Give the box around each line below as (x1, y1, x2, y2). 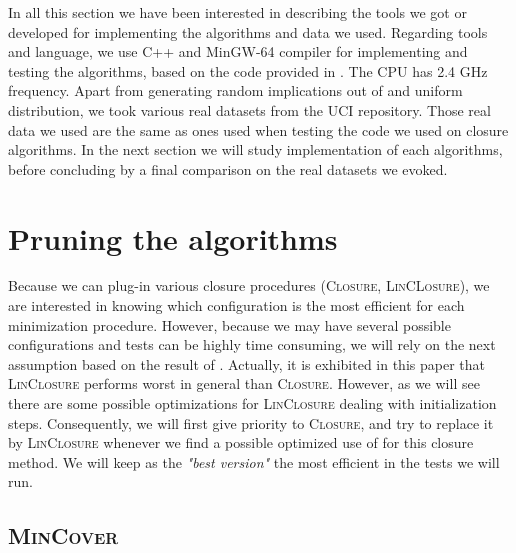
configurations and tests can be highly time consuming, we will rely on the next (8, 334, 496, 355)
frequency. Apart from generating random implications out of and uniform (8, 80, 463, 101)
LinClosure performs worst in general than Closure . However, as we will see (8, 373, 480, 394)
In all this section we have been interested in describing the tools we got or (8, 2, 467, 22)
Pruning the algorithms (8, 217, 338, 258)
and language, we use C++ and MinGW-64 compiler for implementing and (8, 41, 468, 62)
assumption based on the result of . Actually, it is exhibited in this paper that (8, 353, 485, 374)
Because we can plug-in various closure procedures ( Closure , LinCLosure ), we (8, 275, 490, 296)
